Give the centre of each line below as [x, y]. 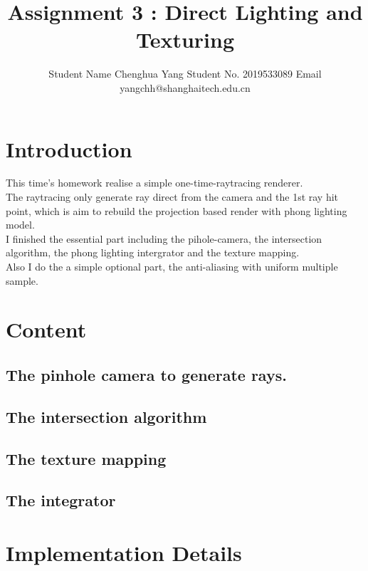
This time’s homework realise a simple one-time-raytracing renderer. [154, 183]
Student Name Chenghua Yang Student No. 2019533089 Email [185, 74]
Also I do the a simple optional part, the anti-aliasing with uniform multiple [172, 266]
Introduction [69, 148]
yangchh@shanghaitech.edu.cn [185, 87]
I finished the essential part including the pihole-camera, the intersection [164, 238]
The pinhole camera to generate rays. [146, 374]
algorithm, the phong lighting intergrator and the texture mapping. [153, 252]
